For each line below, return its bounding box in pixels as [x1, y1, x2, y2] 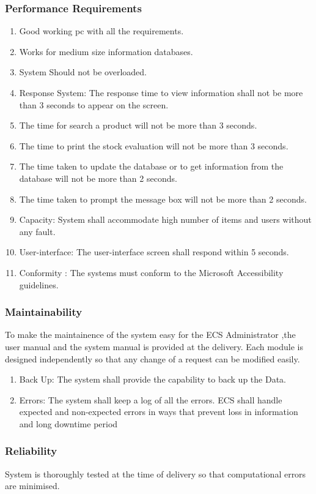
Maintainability [5, 304, 83, 320]
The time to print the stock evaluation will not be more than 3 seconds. [19, 139, 288, 152]
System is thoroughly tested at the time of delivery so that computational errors [5, 467, 306, 480]
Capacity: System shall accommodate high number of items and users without [19, 213, 312, 226]
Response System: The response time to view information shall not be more [19, 86, 303, 99]
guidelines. [19, 278, 59, 291]
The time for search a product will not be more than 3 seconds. [19, 119, 257, 132]
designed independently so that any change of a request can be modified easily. [5, 352, 300, 365]
